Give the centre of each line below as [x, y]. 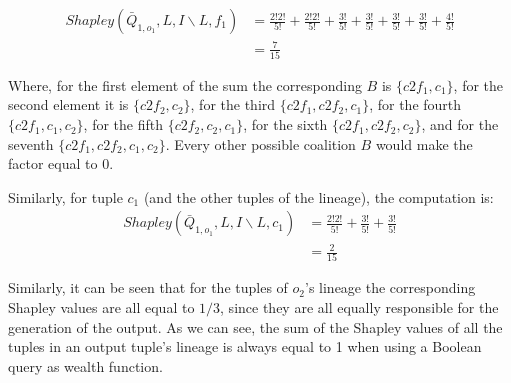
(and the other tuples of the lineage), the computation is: [318, 196]
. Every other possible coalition [260, 143]
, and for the [460, 124]
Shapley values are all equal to [101, 306]
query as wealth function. [85, 365]
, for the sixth [285, 124]
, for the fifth [123, 124]
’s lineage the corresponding [390, 287]
